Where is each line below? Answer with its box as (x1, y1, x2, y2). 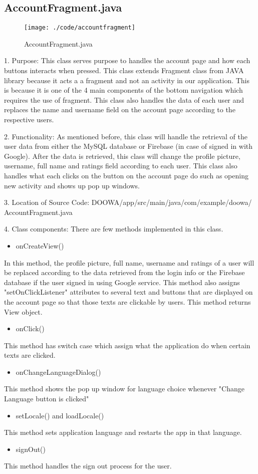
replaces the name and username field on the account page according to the (4, 104, 235, 115)
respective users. (4, 114, 54, 125)
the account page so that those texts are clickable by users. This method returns (4, 296, 251, 307)
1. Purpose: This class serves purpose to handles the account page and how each (4, 55, 250, 66)
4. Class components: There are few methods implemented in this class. (4, 223, 223, 234)
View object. (4, 306, 43, 317)
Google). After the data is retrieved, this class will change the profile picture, (4, 150, 240, 161)
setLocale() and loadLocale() (16, 410, 104, 420)
